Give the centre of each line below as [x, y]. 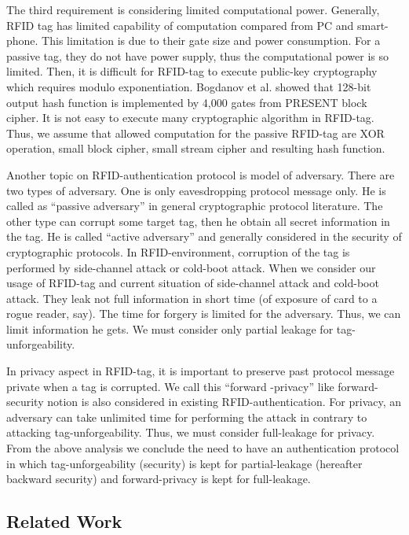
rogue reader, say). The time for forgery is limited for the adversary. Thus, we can [204, 314]
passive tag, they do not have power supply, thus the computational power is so [198, 55]
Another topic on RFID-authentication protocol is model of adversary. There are [201, 174]
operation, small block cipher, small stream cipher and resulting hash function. [196, 148]
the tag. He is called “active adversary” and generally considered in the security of [204, 236]
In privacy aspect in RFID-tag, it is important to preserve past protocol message [201, 371]
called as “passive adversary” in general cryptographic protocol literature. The [195, 206]
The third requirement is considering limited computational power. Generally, [193, 9]
